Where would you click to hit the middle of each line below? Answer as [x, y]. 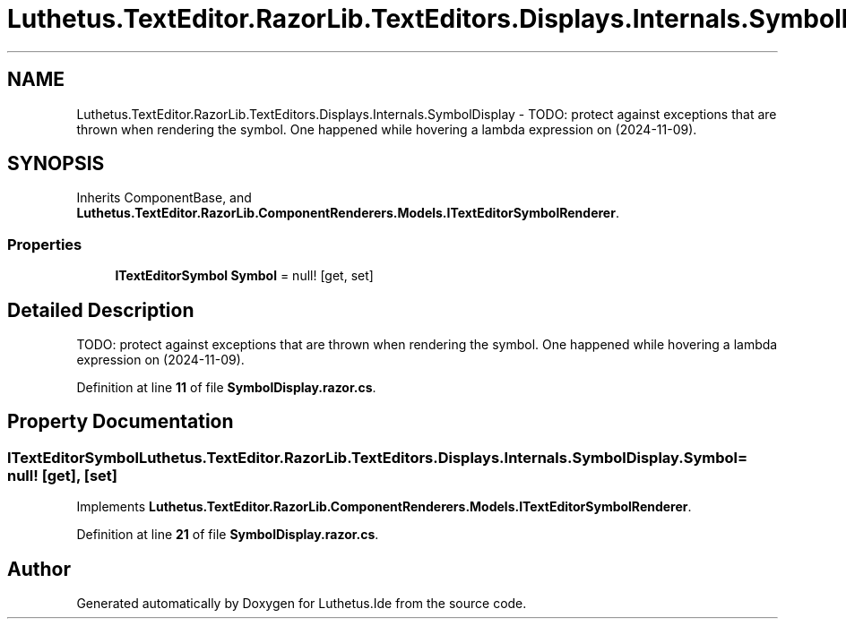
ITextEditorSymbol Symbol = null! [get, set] [244, 276]
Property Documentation [121, 422]
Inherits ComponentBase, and [164, 198]
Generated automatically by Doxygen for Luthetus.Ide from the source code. [302, 604]
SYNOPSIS [56, 164]
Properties [45, 244]
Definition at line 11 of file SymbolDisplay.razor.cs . [226, 388]
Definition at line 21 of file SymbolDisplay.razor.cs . [228, 535]
